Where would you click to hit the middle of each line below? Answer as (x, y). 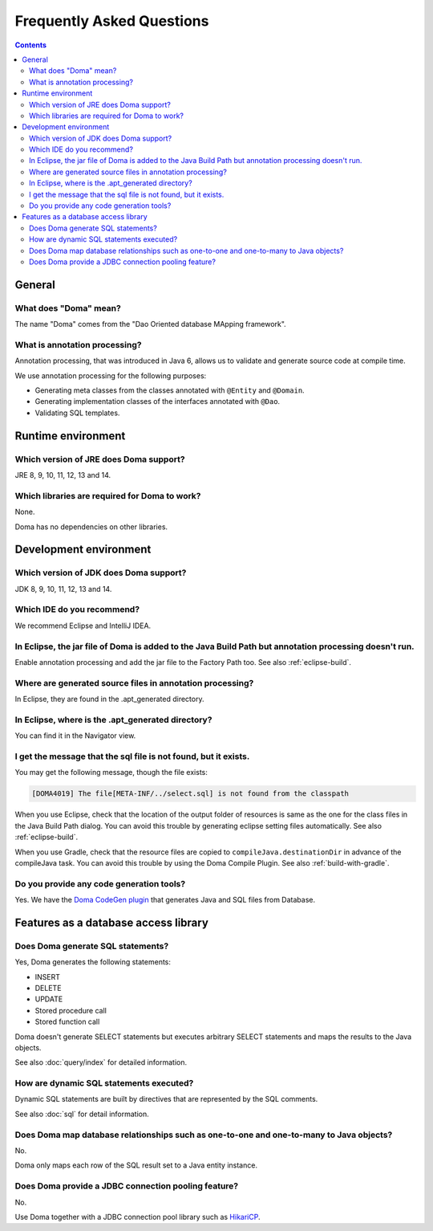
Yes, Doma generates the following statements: (93, 962)
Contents (31, 45)
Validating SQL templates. (77, 413)
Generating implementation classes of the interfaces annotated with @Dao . (158, 402)
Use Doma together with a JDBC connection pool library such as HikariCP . (138, 1217)
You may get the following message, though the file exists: (111, 772)
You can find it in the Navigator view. (75, 736)
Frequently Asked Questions (112, 21)
